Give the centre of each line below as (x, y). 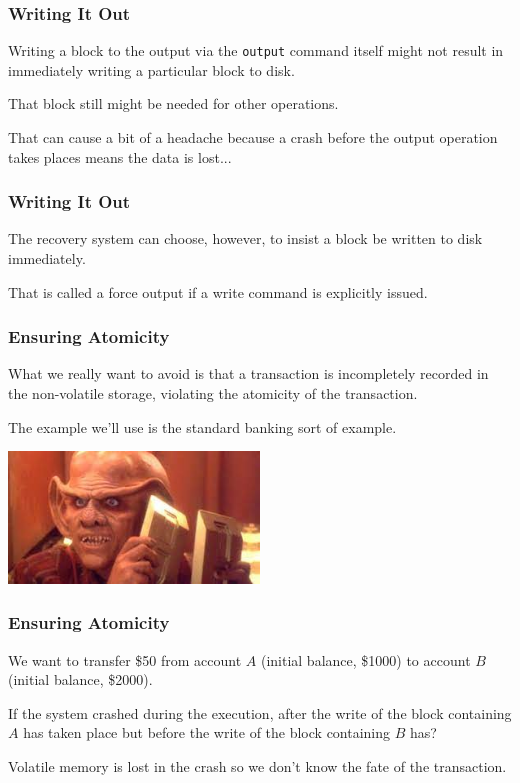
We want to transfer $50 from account (125, 659)
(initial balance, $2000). (80, 679)
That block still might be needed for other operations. (173, 103)
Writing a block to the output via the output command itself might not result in (256, 50)
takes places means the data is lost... (120, 156)
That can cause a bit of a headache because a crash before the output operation (253, 137)
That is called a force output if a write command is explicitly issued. (218, 291)
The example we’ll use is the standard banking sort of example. (202, 426)
